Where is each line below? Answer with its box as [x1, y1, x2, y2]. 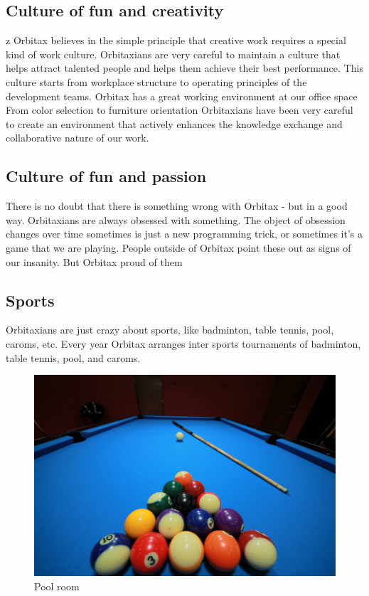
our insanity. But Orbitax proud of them [6, 254, 183, 269]
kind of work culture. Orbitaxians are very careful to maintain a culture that [6, 46, 341, 61]
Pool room [34, 578, 80, 593]
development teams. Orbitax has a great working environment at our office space [6, 88, 358, 103]
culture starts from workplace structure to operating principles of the [6, 74, 307, 89]
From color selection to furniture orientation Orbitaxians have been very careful [6, 102, 353, 117]
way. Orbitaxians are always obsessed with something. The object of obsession [6, 212, 346, 227]
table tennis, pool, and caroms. [6, 350, 141, 365]
